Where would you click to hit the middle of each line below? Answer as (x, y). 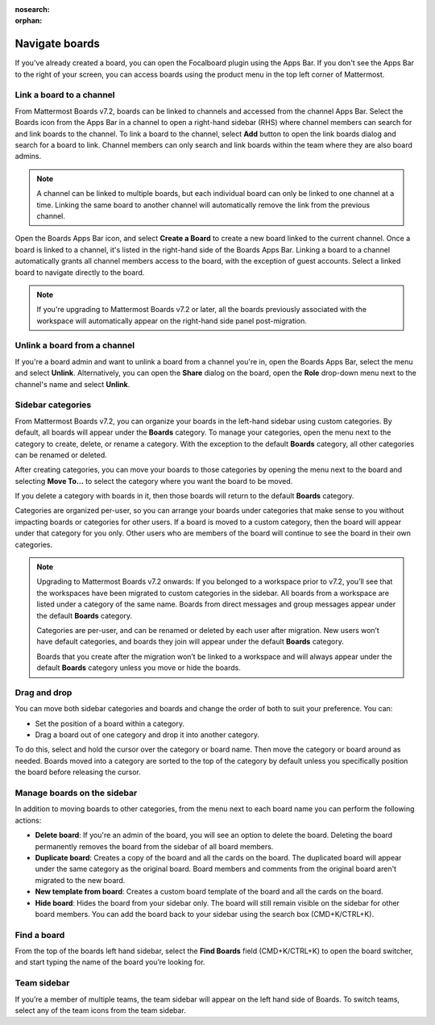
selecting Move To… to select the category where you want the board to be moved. (154, 481)
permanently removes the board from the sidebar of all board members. (154, 846)
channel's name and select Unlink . (72, 384)
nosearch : (32, 9)
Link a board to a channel (65, 95)
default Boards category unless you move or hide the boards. (139, 668)
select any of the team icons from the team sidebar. (101, 1010)
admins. (28, 156)
